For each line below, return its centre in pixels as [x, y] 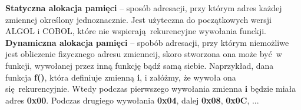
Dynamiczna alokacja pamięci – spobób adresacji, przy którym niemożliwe [147, 42]
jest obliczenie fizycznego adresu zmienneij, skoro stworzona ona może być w [144, 54]
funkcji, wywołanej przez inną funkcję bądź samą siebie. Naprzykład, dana [140, 65]
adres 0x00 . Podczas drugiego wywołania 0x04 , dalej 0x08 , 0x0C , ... [132, 100]
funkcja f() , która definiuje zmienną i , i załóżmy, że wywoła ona [121, 77]
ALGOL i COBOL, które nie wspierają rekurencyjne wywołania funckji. [136, 31]
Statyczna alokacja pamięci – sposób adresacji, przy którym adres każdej [144, 8]
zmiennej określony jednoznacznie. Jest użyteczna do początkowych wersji [138, 19]
